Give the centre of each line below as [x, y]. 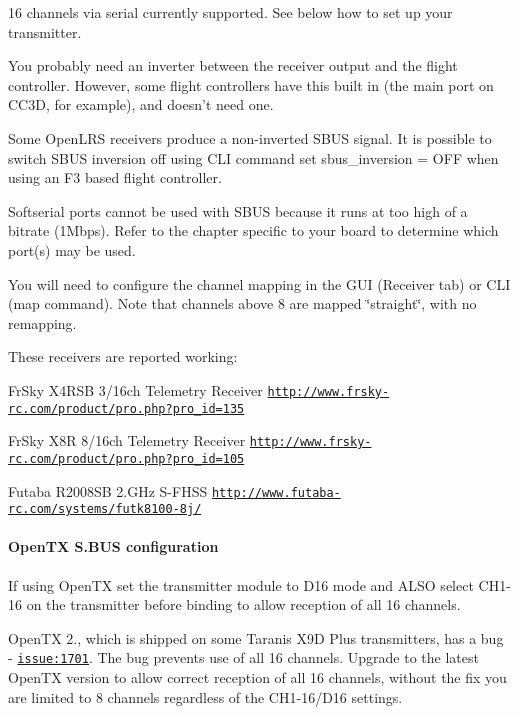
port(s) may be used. [72, 249]
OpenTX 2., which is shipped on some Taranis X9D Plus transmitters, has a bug [256, 637]
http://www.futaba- [276, 492]
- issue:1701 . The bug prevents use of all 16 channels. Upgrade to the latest [243, 657]
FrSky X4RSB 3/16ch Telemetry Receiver [135, 389]
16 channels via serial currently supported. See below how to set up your [230, 12]
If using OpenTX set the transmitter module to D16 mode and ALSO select [241, 584]
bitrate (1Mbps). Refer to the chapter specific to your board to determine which [253, 230]
